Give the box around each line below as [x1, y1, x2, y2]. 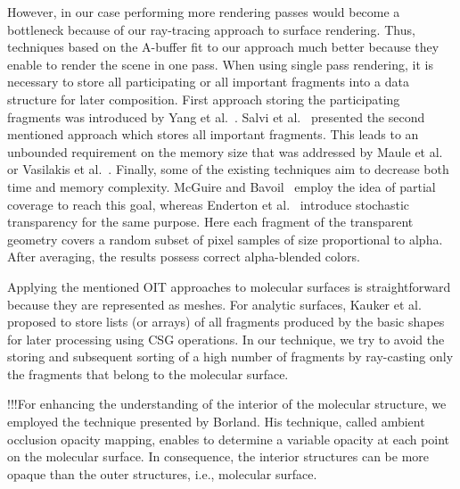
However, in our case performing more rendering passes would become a [7, 3, 400, 21]
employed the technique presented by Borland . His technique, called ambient [7, 412, 425, 431]
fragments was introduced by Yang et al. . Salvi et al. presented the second [7, 107, 425, 126]
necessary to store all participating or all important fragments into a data [7, 72, 409, 91]
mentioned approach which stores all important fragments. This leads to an [7, 125, 419, 144]
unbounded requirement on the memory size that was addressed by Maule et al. [7, 142, 443, 161]
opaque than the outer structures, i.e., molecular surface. [7, 464, 317, 483]
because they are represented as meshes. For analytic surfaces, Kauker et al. [7, 294, 422, 313]
